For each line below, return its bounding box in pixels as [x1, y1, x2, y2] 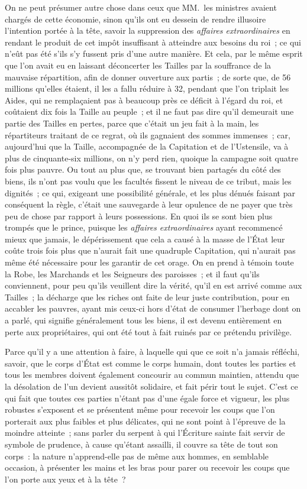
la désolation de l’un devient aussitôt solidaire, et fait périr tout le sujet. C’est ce [5, 380, 298, 392]
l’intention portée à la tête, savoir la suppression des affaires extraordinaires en [5, 24, 290, 37]
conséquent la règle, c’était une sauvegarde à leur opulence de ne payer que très [5, 198, 293, 211]
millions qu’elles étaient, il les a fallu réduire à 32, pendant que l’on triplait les [5, 82, 289, 95]
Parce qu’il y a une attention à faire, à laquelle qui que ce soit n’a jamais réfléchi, [5, 345, 300, 358]
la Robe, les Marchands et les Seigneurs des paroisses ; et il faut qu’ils [5, 267, 260, 280]
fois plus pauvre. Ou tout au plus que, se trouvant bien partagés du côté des [5, 163, 281, 176]
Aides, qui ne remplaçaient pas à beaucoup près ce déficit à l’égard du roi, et [5, 93, 283, 106]
